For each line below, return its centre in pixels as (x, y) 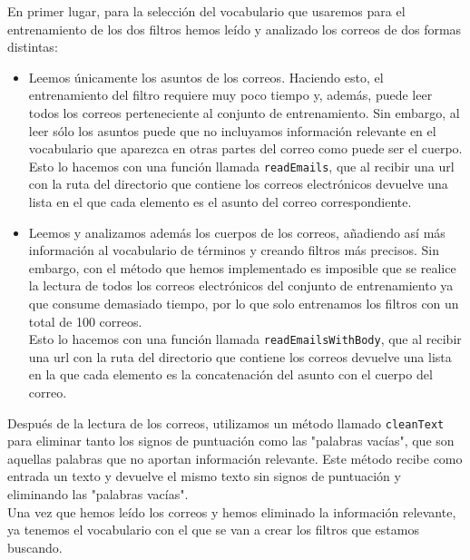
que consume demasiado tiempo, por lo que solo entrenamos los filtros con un (244, 303)
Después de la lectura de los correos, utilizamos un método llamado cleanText (226, 422)
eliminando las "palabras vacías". (98, 494)
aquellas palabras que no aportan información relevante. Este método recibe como (235, 458)
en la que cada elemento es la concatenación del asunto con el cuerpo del (230, 374)
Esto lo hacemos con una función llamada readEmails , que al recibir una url (241, 166)
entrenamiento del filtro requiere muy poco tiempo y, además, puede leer (230, 95)
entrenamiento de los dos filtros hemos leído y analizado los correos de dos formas (235, 29)
